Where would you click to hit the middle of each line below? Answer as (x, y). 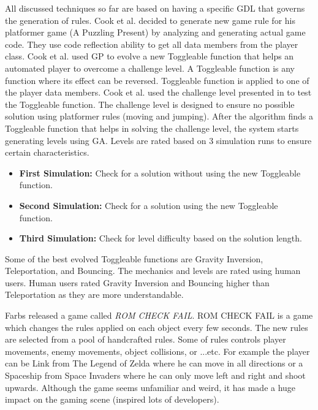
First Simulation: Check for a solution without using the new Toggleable (160, 173)
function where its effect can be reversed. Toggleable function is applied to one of (157, 80)
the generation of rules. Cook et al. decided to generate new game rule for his (150, 20)
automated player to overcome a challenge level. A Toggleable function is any (150, 68)
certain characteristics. (47, 152)
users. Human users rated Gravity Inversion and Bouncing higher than (137, 282)
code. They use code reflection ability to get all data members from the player (152, 44)
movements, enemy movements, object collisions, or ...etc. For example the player (157, 351)
